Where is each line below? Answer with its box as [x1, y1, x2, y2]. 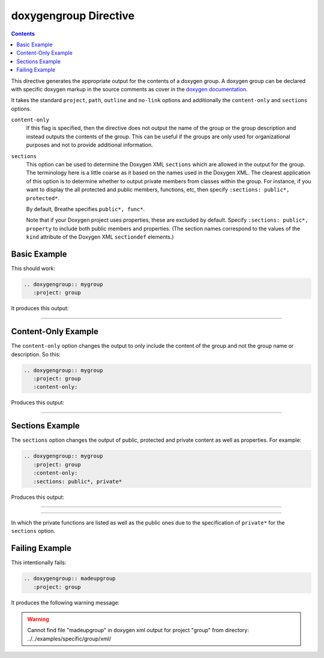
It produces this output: [11, 305, 69, 312]
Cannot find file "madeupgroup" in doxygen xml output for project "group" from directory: [27, 627, 249, 634]
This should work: [11, 265, 56, 272]
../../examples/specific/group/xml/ [27, 635, 112, 642]
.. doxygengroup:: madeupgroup [23, 575, 116, 582]
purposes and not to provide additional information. [26, 141, 153, 148]
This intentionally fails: [11, 559, 67, 566]
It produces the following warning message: [11, 599, 120, 606]
